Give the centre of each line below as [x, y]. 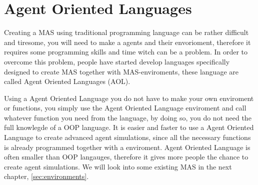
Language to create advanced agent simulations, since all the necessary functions [127, 137]
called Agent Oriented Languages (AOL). [67, 81]
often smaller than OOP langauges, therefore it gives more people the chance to [126, 157]
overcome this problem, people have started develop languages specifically [117, 61]
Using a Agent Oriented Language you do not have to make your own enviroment [129, 98]
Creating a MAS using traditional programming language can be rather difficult [126, 32]
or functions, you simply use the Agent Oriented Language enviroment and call [125, 108]
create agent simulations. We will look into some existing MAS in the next [118, 166]
